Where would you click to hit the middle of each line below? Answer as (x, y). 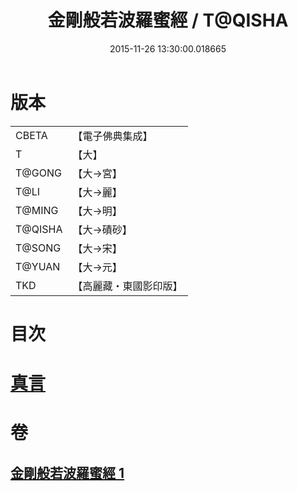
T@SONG (38, 248)
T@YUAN (38, 266)
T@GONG (38, 173)
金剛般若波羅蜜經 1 (67, 472)
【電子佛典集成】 (112, 136)
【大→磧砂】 (102, 229)
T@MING (37, 210)
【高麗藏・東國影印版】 (127, 286)
